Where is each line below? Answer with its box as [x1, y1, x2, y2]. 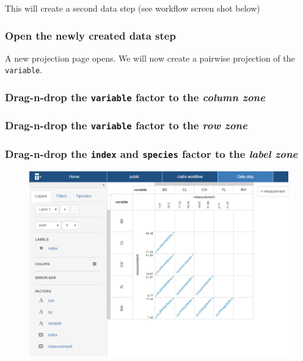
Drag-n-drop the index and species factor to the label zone [5, 146, 298, 161]
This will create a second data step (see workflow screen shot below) [5, 2, 260, 14]
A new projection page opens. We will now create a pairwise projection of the [5, 51, 295, 64]
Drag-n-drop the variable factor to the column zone [5, 89, 265, 104]
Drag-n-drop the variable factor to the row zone [5, 118, 247, 133]
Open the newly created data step [5, 27, 176, 43]
